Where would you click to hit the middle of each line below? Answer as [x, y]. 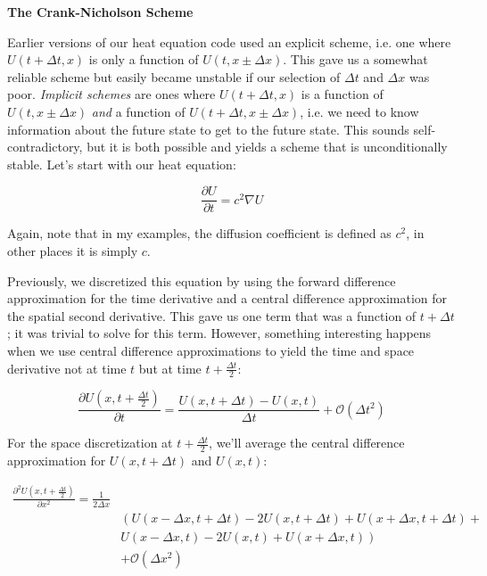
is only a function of [144, 59]
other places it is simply [73, 251]
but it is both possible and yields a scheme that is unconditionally [267, 147]
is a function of [342, 94]
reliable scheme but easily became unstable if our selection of [174, 76]
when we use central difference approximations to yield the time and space [211, 350]
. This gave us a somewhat [355, 59]
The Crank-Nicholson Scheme [100, 12]
